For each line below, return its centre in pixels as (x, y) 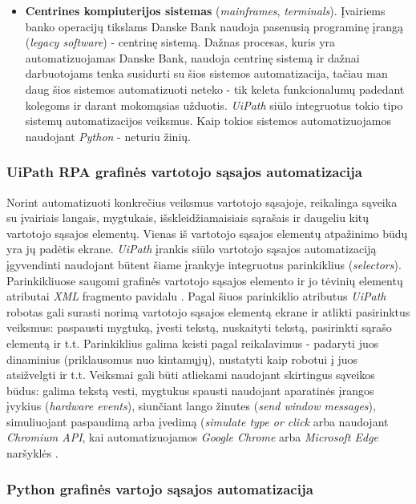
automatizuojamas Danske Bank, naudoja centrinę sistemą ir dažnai (192, 57)
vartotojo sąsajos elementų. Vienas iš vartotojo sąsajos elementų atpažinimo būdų (207, 233)
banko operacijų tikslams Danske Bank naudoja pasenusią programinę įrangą (214, 26)
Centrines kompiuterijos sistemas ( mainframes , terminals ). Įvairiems (205, 10)
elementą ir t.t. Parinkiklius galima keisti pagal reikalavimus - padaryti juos (193, 343)
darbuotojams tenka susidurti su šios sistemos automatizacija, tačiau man (206, 73)
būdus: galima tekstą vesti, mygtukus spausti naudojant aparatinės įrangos (190, 390)
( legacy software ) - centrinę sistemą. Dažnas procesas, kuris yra (180, 42)
